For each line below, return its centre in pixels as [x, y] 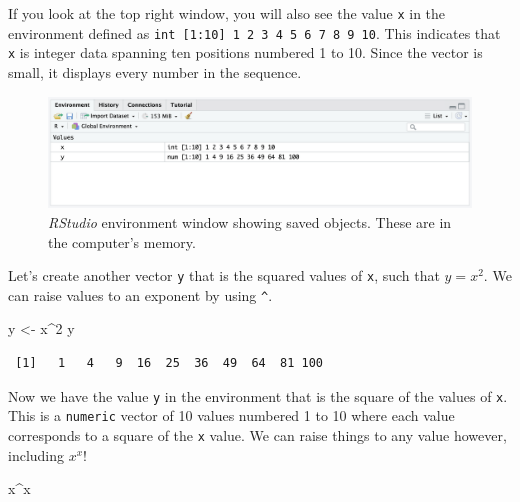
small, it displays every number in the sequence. [155, 71]
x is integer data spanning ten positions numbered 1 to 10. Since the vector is [245, 52]
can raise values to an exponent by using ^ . [140, 294]
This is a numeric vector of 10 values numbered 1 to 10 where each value [231, 415]
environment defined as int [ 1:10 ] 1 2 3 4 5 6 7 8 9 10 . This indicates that [254, 32]
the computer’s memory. [122, 241]
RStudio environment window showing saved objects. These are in [250, 221]
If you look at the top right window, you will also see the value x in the [227, 13]
